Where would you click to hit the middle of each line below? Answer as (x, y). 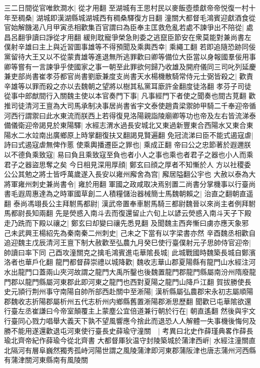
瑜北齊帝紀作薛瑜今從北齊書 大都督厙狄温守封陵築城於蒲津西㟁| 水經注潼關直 (130, 340)
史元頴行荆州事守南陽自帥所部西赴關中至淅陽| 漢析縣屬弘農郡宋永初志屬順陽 (129, 291)
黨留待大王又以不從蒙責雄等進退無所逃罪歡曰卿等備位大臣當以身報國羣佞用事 (130, 56)
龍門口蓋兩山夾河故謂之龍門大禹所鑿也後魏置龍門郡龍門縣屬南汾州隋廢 (133, 272)
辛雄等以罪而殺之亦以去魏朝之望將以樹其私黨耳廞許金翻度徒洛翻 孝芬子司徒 (128, 86)
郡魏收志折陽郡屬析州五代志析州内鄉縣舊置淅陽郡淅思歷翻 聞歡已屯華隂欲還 (128, 301)
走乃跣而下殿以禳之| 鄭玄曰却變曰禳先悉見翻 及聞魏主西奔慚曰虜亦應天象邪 (126, 223)
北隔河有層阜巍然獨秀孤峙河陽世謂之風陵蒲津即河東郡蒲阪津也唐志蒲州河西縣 (130, 350)
